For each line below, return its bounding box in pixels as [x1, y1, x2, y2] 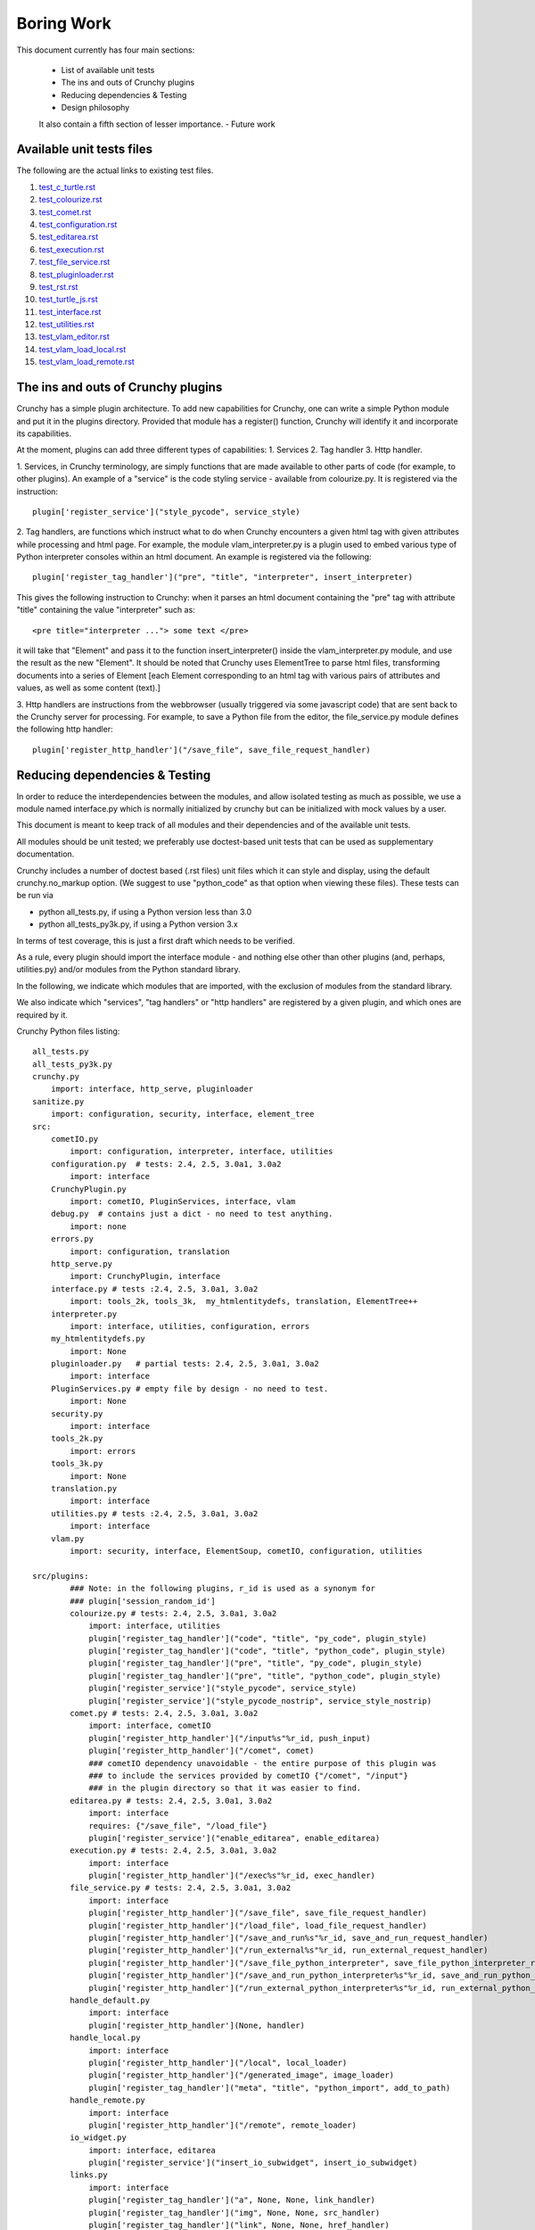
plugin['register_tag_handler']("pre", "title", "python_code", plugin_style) [88, 1671, 441, 1681]
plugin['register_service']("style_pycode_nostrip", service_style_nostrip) [88, 1696, 432, 1706]
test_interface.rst [38, 306, 102, 317]
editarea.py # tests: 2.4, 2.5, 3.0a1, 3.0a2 [70, 1796, 272, 1805]
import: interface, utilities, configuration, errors [70, 1321, 310, 1331]
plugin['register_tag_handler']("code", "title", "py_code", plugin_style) [88, 1633, 428, 1643]
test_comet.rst [38, 206, 92, 218]
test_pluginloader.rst [38, 268, 115, 280]
